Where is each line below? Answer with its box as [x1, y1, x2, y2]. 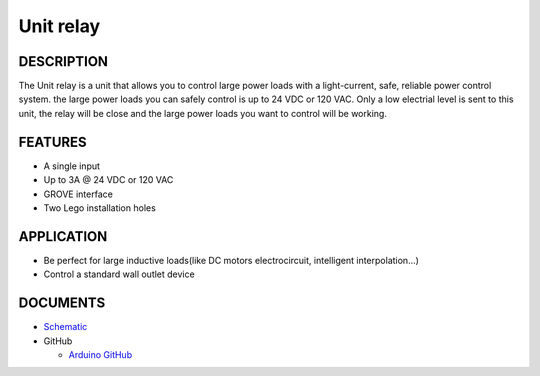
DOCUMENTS [18, 295, 106, 312]
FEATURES [18, 133, 87, 150]
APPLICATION [18, 228, 108, 245]
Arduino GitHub [68, 348, 133, 360]
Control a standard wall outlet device [43, 268, 195, 280]
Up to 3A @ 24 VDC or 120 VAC [43, 174, 174, 186]
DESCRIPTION [18, 53, 109, 70]
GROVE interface [43, 188, 114, 200]
